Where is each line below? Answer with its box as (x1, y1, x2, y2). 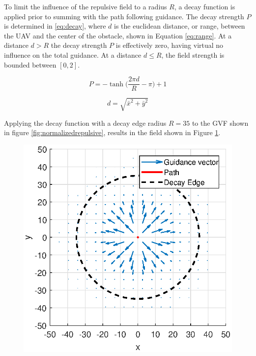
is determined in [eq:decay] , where (4, 21, 106, 31)
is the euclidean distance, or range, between (114, 21, 245, 31)
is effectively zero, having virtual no (115, 40, 224, 50)
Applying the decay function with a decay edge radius (4, 117, 167, 128)
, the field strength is (161, 49, 225, 60)
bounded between (4, 59, 57, 70)
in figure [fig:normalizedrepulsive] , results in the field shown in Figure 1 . (4, 127, 221, 138)
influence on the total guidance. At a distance (4, 49, 142, 60)
